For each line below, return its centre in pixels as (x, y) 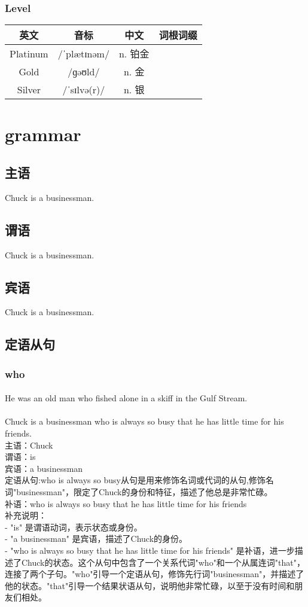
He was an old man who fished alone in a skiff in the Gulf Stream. (126, 398)
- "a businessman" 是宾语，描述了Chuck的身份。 (96, 539)
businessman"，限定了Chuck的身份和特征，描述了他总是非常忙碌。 (144, 491)
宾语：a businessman (44, 468)
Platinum (29, 53)
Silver (29, 89)
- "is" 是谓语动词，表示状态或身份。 (74, 527)
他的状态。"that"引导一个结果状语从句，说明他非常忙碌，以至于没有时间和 (150, 585)
